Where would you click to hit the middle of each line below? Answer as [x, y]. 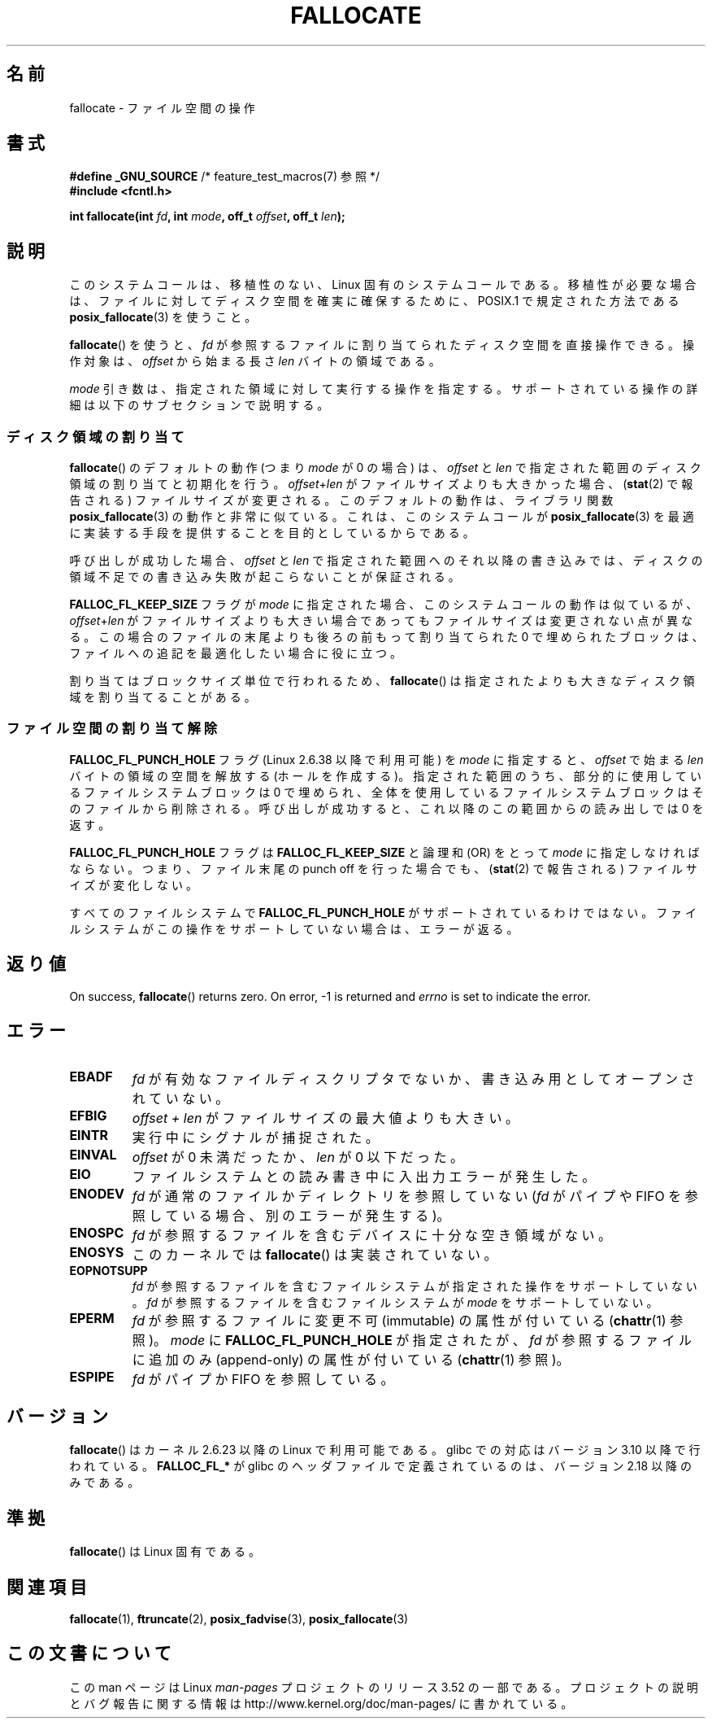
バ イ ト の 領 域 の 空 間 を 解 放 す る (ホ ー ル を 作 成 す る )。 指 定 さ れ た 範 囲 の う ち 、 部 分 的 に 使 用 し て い [385, 775]
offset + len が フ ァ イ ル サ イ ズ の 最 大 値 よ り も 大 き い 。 [325, 1118]
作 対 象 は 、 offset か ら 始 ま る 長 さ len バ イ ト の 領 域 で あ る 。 [255, 361]
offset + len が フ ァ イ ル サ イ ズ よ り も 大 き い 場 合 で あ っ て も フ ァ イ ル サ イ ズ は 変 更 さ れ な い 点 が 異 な [381, 621]
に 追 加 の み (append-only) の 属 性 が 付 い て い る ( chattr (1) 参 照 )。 [351, 1360]
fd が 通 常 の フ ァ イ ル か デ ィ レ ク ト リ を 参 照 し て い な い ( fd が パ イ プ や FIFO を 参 [415, 1197]
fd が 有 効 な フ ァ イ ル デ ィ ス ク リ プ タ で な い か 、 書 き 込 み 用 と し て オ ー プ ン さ [413, 1079]
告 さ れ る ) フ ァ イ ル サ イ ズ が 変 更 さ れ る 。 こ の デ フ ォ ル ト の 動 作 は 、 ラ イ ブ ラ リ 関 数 [341, 500]
